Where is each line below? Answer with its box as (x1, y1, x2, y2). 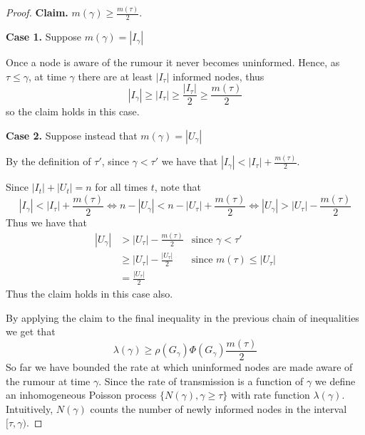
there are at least (78, 68, 153, 83)
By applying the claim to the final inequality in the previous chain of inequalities (6, 310, 359, 325)
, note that (154, 179, 202, 194)
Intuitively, (6, 401, 53, 416)
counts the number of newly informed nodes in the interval (90, 401, 347, 416)
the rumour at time (6, 373, 91, 388)
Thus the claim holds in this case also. (6, 286, 173, 301)
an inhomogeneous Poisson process (6, 387, 157, 402)
